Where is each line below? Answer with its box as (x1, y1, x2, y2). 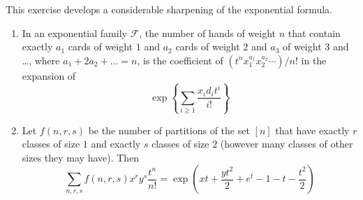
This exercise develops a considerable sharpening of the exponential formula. (6, 2, 332, 16)
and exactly (91, 136, 141, 151)
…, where (22, 52, 60, 67)
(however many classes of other (220, 136, 353, 151)
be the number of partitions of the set (88, 122, 250, 137)
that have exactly (275, 122, 350, 137)
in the (301, 52, 327, 67)
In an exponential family (22, 25, 127, 40)
